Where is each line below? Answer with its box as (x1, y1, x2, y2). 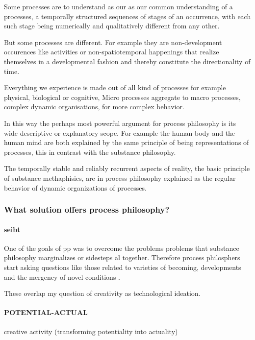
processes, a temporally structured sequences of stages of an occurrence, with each (4, 11, 251, 21)
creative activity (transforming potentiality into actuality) (4, 326, 178, 336)
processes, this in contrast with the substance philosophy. (4, 146, 176, 157)
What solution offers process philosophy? (4, 203, 170, 216)
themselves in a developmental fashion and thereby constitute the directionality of (4, 56, 251, 66)
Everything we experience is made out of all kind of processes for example (4, 82, 226, 93)
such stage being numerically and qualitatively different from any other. (4, 21, 220, 31)
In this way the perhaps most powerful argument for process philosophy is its (4, 118, 236, 128)
